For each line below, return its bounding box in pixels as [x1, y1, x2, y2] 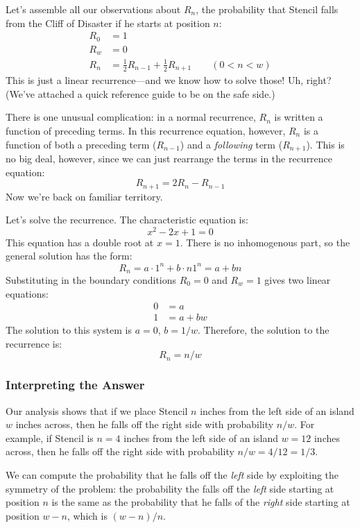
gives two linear [264, 273, 331, 287]
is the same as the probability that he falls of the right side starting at [51, 495, 350, 509]
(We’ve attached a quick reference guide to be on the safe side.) [6, 86, 275, 101]
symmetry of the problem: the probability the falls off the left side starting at [6, 481, 334, 495]
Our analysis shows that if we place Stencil [6, 403, 188, 418]
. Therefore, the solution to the [197, 323, 329, 337]
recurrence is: [6, 336, 62, 350]
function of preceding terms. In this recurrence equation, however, [6, 123, 286, 137]
